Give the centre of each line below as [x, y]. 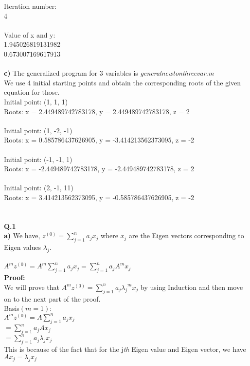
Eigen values [23, 247]
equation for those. [32, 92]
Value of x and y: [30, 34]
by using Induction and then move [192, 287]
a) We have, [22, 235]
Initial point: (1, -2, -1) [38, 130]
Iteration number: [30, 6]
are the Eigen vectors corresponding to [187, 235]
